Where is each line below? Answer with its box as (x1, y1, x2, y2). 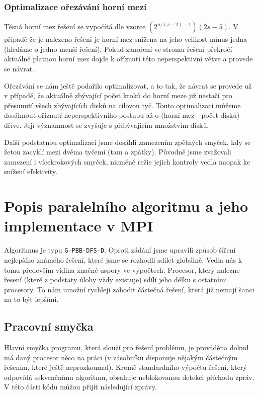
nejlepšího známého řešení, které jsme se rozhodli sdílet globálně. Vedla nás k (4, 254, 242, 265)
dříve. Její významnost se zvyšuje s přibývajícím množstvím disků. (4, 119, 209, 130)
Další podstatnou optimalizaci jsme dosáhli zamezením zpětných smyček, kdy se (4, 136, 251, 147)
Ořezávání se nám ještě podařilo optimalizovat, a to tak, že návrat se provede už (4, 80, 252, 91)
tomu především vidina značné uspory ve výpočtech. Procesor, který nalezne (4, 264, 240, 275)
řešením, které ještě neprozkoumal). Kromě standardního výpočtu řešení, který (4, 362, 247, 372)
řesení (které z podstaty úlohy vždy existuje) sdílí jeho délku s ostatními (4, 274, 227, 285)
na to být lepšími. (4, 294, 59, 304)
